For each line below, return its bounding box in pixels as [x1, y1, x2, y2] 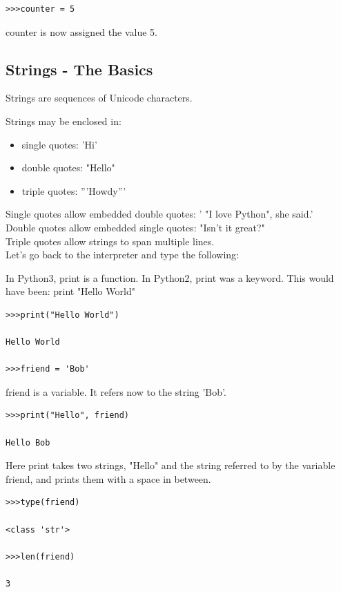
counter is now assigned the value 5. [6, 24, 157, 39]
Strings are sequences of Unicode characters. [6, 90, 193, 105]
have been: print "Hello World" [6, 284, 135, 298]
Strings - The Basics [6, 58, 153, 79]
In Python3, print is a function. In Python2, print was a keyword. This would [6, 270, 334, 285]
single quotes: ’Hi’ [21, 137, 97, 151]
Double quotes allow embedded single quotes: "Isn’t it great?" [6, 220, 265, 234]
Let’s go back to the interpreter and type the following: [6, 247, 239, 262]
